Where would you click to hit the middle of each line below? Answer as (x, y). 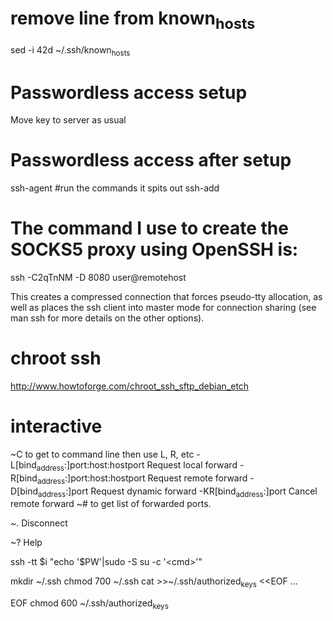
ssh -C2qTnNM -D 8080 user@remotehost (98, 278)
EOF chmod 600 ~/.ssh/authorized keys (89, 604)
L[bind (23, 465)
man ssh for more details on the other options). (107, 318)
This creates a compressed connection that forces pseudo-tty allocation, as (166, 297)
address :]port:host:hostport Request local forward (137, 466)
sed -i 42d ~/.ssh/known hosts (70, 50)
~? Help (26, 543)
